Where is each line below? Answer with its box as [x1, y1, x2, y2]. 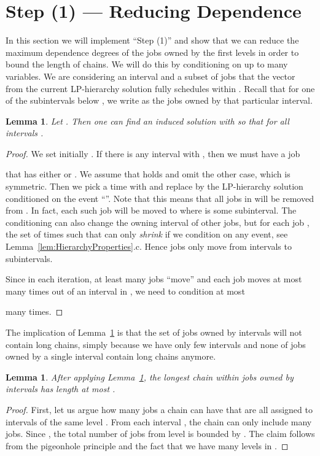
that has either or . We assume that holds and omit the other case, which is [6, 168, 291, 180]
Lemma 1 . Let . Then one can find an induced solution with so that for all [6, 114, 289, 127]
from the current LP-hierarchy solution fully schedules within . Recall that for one [6, 82, 315, 95]
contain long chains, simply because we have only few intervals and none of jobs [6, 338, 306, 350]
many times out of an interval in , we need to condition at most [6, 284, 245, 297]
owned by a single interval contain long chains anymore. [6, 350, 216, 363]
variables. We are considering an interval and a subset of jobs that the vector [6, 69, 295, 82]
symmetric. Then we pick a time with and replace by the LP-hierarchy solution [6, 180, 303, 193]
